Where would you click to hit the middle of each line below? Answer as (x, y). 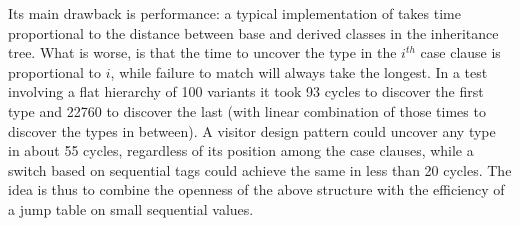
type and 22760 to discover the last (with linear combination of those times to (247, 110)
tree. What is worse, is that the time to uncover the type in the (202, 52)
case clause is (460, 52)
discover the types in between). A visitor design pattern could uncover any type (252, 130)
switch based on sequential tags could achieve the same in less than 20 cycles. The (260, 169)
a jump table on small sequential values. (131, 208)
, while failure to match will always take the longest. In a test (299, 71)
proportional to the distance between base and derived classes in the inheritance (253, 32)
